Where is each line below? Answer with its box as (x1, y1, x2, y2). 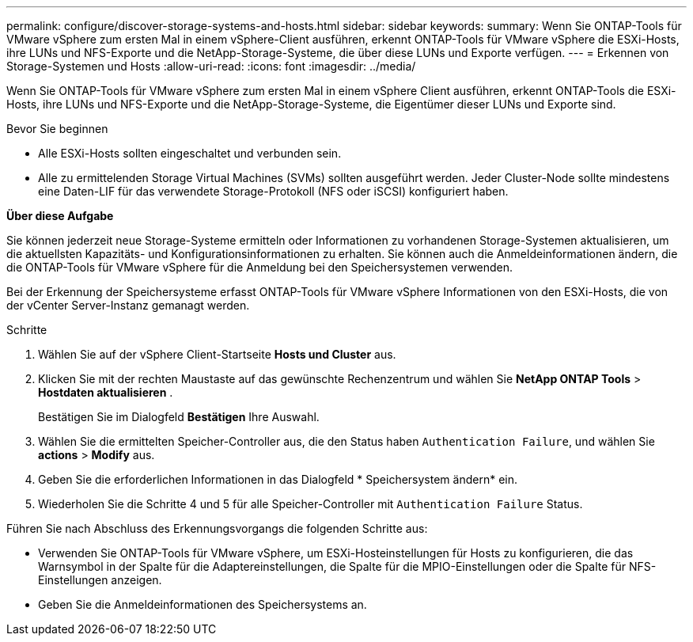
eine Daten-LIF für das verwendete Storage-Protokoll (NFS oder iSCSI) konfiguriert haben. (38, 184, 509, 198)
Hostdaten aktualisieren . (38, 386, 173, 399)
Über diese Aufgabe (6, 209, 114, 222)
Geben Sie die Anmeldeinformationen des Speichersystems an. (38, 598, 367, 611)
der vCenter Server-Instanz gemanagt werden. (6, 298, 250, 312)
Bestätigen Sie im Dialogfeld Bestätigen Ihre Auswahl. (38, 410, 320, 424)
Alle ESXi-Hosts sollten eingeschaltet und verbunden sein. (38, 146, 342, 160)
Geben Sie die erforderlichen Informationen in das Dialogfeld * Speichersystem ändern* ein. (38, 473, 517, 486)
